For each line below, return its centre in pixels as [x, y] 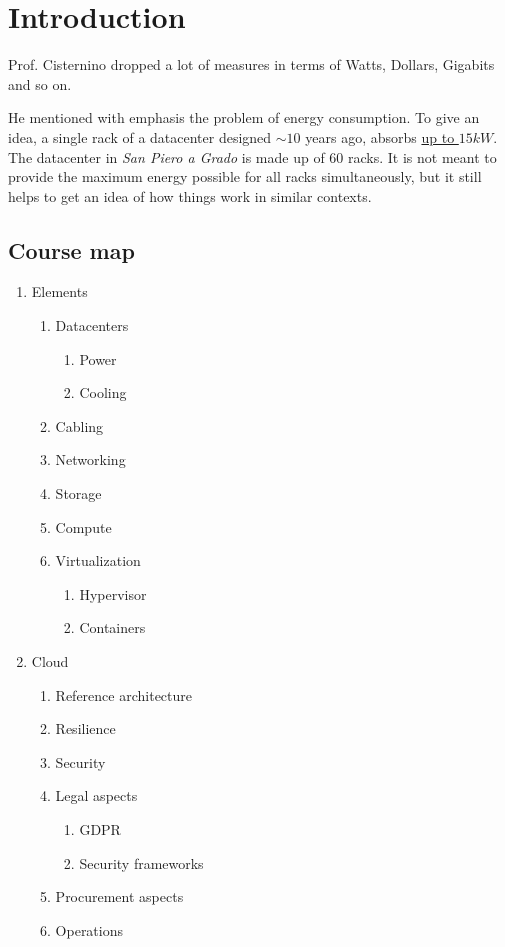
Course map [71, 249]
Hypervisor [113, 593]
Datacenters [92, 325]
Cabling [79, 425]
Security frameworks [141, 862]
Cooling [103, 392]
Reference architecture [123, 694]
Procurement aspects [119, 896]
